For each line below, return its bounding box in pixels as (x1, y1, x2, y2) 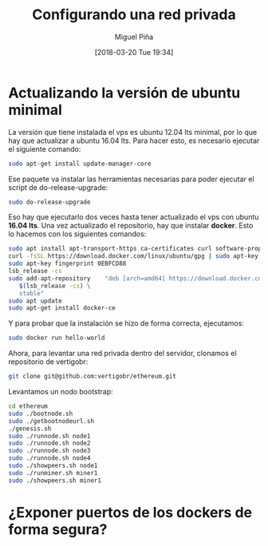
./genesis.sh (8, 425, 52, 433)
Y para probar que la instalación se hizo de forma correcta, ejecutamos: (8, 318, 245, 328)
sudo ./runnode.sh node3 (8, 447, 91, 455)
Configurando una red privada (31, 6, 237, 24)
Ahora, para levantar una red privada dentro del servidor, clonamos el (8, 349, 237, 358)
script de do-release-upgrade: (8, 182, 108, 192)
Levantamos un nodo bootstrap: (8, 387, 113, 397)
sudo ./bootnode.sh (8, 409, 73, 417)
